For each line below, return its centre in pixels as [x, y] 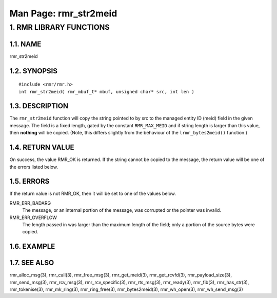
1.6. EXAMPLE [32, 246]
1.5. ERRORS [29, 181]
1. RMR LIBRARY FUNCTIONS [60, 27]
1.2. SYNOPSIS [33, 71]
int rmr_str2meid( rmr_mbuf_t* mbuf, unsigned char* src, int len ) [106, 92]
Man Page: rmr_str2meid [63, 13]
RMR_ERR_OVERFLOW [33, 217]
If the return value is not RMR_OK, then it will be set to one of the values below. [93, 194]
